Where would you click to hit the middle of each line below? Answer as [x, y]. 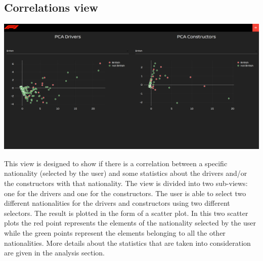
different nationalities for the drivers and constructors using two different [117, 203]
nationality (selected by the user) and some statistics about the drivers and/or [126, 173]
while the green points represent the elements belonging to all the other [115, 233]
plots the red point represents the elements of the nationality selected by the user [130, 223]
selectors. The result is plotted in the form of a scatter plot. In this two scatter [126, 213]
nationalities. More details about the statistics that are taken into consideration [127, 243]
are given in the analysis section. [54, 253]
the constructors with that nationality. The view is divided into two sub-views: [126, 183]
